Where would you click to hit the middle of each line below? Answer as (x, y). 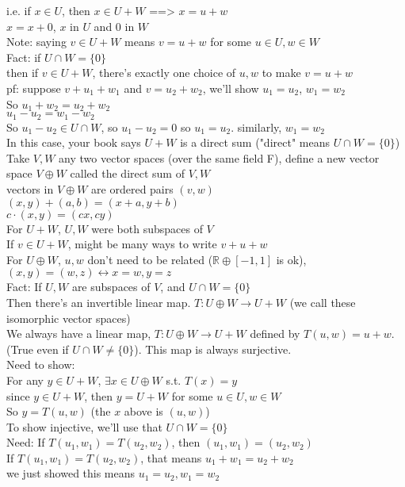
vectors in (30, 188)
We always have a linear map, (79, 334)
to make (281, 73)
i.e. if (19, 10)
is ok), (291, 259)
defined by (275, 334)
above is (143, 411)
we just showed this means (71, 473)
